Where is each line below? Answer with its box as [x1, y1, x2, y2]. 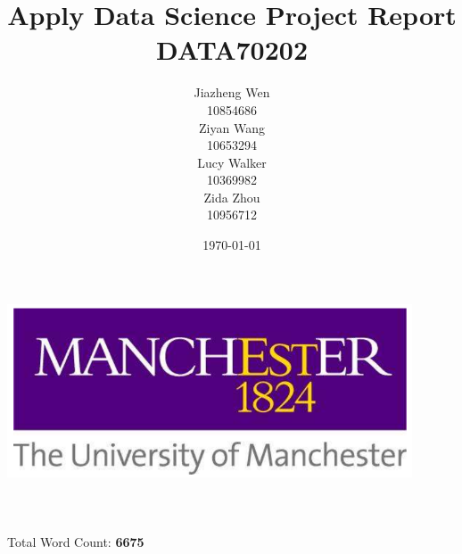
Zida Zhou [203, 187, 260, 206]
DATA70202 [156, 31, 308, 68]
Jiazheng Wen [194, 83, 270, 102]
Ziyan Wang [199, 118, 265, 136]
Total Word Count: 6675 [7, 533, 144, 551]
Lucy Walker [197, 153, 267, 171]
